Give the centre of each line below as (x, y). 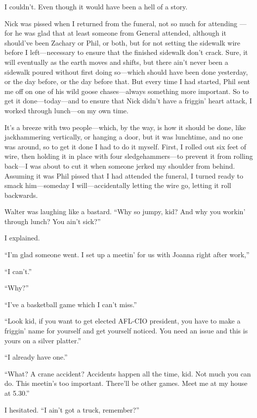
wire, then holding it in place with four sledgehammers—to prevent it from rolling (129, 156)
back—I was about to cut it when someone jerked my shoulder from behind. (120, 165)
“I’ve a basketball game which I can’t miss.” (71, 304)
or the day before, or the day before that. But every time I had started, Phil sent (127, 81)
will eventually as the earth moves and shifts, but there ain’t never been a (116, 62)
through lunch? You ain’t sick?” (53, 221)
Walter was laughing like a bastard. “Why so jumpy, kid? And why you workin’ (125, 211)
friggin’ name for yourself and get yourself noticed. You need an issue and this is (126, 331)
